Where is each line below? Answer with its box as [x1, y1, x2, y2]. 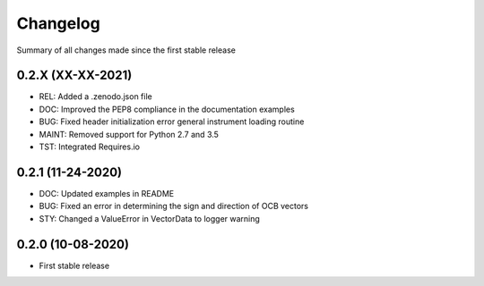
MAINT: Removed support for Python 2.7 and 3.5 [39, 129, 220, 139]
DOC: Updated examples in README [39, 188, 175, 198]
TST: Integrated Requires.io [39, 141, 141, 152]
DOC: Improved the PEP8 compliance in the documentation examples [39, 104, 295, 114]
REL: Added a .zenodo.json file [39, 91, 152, 102]
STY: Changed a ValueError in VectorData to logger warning [39, 213, 260, 223]
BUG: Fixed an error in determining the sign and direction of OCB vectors [39, 201, 309, 212]
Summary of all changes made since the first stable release [16, 45, 237, 55]
